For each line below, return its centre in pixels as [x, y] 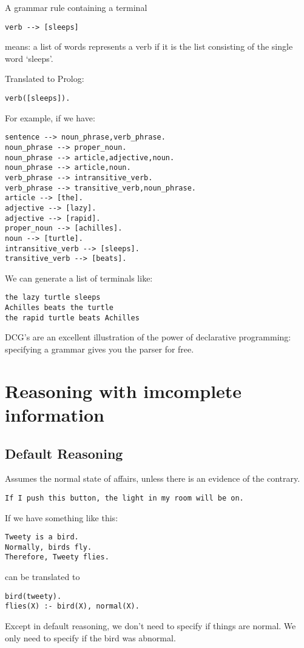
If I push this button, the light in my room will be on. [124, 498]
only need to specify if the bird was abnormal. [90, 637]
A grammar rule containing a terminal [76, 7]
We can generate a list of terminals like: [79, 278]
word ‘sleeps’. [29, 58]
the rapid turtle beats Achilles [72, 318]
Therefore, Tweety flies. [57, 557]
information [55, 414]
